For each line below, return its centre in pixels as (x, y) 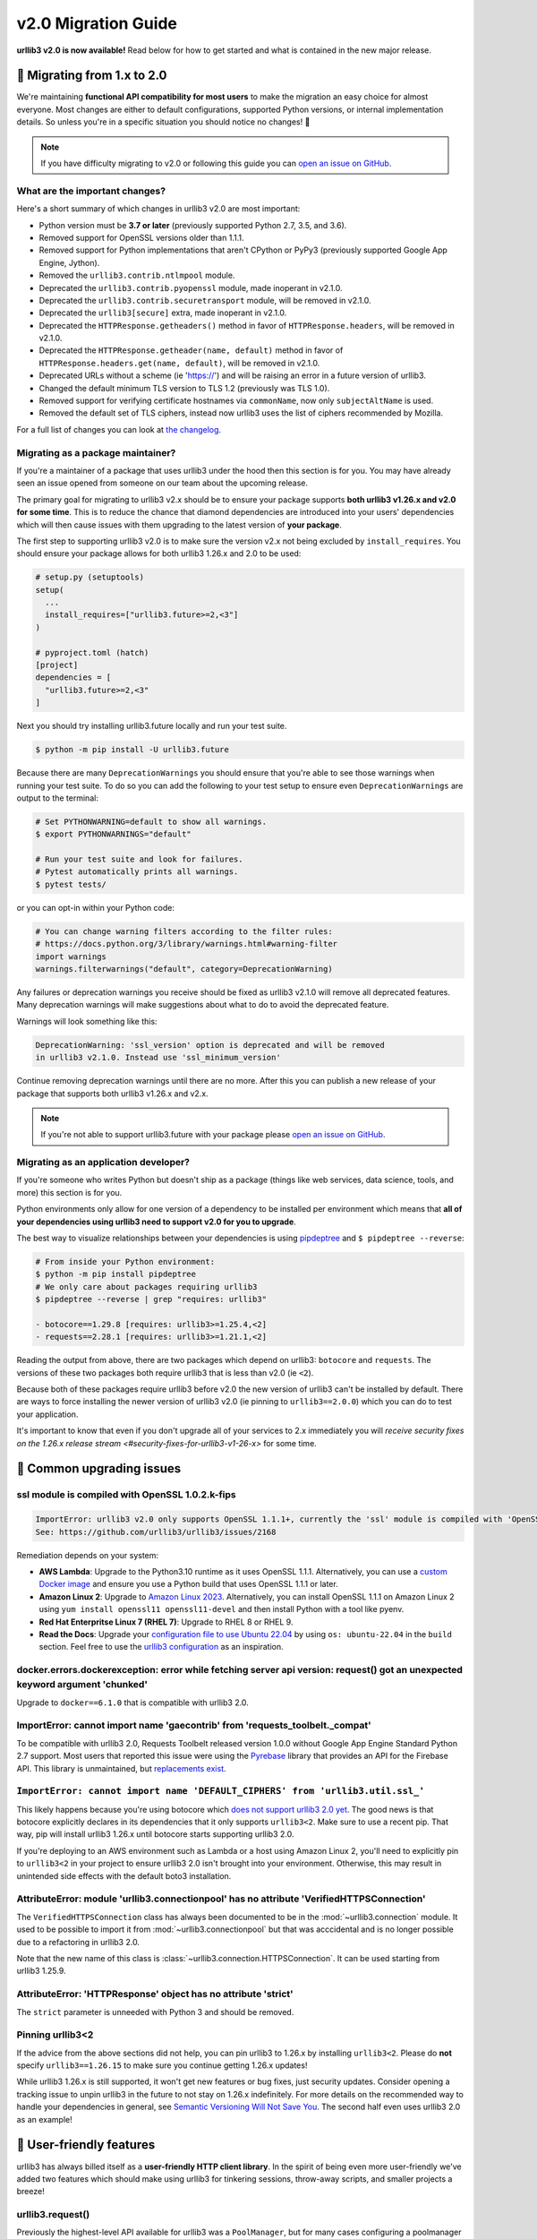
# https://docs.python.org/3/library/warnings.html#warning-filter (187, 944)
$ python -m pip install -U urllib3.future (132, 750)
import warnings (71, 957)
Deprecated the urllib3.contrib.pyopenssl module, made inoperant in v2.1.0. (191, 287)
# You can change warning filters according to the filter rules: (184, 931)
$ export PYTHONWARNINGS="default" (113, 834)
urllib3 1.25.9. (41, 1971)
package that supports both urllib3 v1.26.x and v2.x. (113, 1094)
